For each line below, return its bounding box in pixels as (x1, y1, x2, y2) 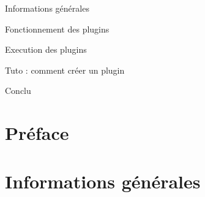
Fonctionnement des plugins (5, 22, 110, 35)
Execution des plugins (5, 43, 87, 56)
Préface (5, 120, 69, 145)
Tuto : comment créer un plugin (5, 63, 125, 76)
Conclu (5, 84, 31, 97)
